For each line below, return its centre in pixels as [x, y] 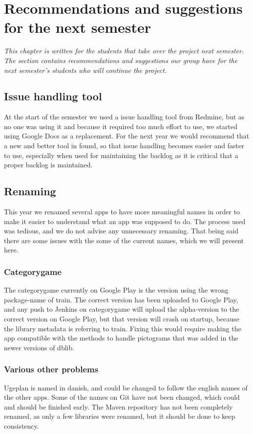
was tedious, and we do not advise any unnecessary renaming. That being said [121, 231]
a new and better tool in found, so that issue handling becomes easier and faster [124, 146]
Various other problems [51, 369]
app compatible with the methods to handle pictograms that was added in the [121, 338]
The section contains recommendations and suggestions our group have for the [121, 60]
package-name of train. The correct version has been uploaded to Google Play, [121, 299]
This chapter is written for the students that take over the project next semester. [124, 51]
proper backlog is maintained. [48, 165]
